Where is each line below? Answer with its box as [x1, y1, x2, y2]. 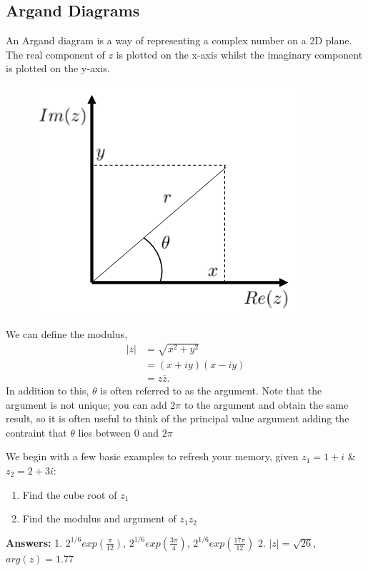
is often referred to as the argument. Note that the [100, 383, 322, 398]
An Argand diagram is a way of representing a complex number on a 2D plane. [6, 33, 352, 48]
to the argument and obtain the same [184, 397, 349, 412]
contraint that [6, 424, 67, 440]
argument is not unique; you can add [6, 397, 167, 412]
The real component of [6, 46, 105, 61]
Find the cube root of [22, 487, 117, 502]
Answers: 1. [6, 535, 63, 550]
